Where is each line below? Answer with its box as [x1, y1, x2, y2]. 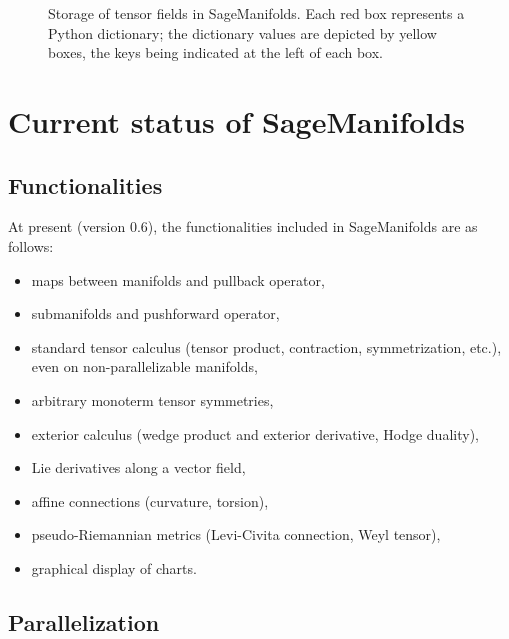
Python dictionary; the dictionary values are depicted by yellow [48, 22, 437, 43]
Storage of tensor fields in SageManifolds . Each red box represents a [48, 3, 465, 23]
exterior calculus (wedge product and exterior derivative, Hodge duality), [31, 423, 479, 444]
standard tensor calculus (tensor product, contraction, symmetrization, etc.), [31, 336, 502, 357]
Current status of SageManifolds [8, 100, 465, 141]
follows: [8, 235, 54, 256]
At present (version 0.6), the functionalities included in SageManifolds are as [8, 216, 478, 237]
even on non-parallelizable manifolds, [31, 356, 258, 377]
